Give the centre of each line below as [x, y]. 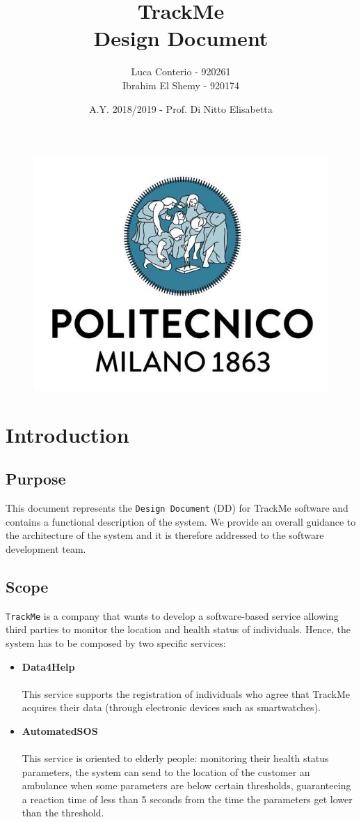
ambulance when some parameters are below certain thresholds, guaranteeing [186, 785]
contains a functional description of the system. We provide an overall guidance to [181, 521]
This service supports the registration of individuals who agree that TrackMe [186, 693]
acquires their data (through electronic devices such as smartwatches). [171, 707]
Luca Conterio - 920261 [181, 71]
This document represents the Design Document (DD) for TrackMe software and [177, 508]
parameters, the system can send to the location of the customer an [166, 771]
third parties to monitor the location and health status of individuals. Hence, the [178, 629]
